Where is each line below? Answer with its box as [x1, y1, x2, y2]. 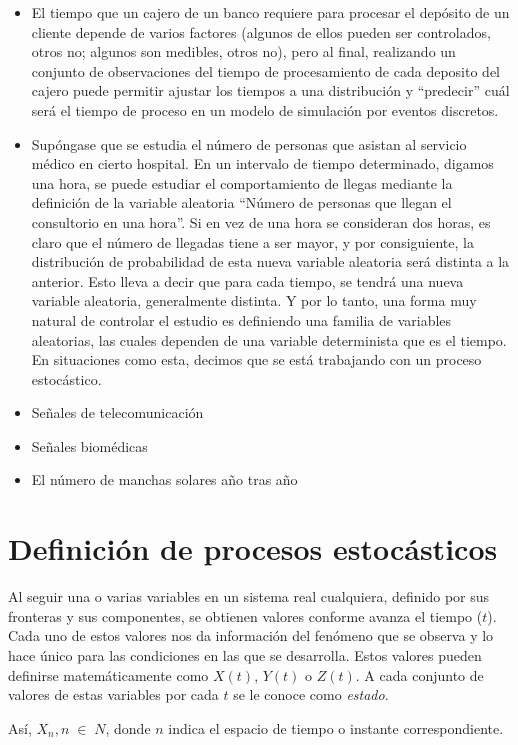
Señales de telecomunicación [31, 402, 204, 423]
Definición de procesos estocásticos [8, 528, 498, 569]
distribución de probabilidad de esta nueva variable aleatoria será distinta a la [31, 251, 510, 272]
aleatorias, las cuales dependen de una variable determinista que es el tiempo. [31, 329, 507, 350]
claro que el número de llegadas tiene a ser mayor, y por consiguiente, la [31, 231, 474, 252]
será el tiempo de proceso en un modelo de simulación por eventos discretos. [31, 99, 499, 120]
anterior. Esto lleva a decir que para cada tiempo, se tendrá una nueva [31, 270, 464, 291]
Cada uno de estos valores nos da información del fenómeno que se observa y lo [8, 625, 494, 646]
